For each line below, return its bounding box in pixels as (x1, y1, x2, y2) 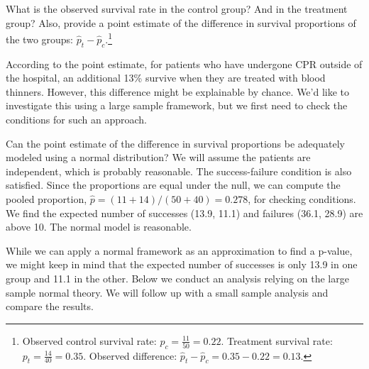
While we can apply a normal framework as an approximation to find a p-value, (6, 243, 353, 258)
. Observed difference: (83, 348, 177, 363)
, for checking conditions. (248, 191, 356, 206)
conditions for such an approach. (6, 112, 147, 127)
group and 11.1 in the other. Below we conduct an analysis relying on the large (6, 270, 349, 285)
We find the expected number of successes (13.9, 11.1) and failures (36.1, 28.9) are (6, 205, 363, 220)
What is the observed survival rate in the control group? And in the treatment (6, 1, 348, 16)
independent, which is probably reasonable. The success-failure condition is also (6, 163, 352, 178)
